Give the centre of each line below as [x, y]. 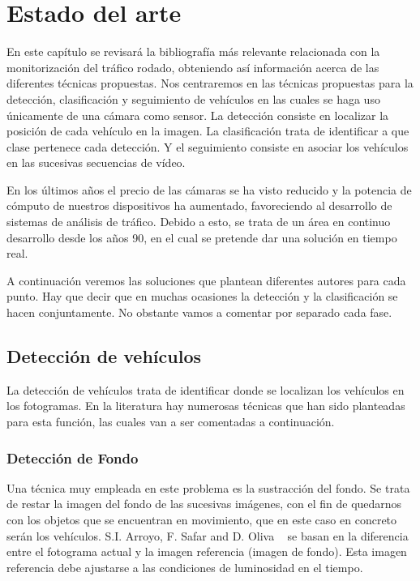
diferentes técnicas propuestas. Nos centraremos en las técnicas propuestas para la [210, 83]
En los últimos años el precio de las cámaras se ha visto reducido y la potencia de [209, 189]
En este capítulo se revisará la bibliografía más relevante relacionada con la [193, 51]
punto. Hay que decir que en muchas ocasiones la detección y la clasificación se [202, 296]
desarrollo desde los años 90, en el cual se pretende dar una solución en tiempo [202, 237]
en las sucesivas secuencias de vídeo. [96, 162]
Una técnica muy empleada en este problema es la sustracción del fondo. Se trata [208, 487]
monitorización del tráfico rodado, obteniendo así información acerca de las [193, 67]
